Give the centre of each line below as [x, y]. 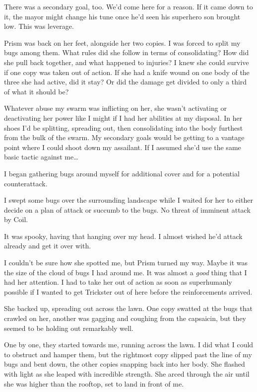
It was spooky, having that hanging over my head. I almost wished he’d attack [123, 236]
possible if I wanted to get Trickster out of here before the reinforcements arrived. [128, 291]
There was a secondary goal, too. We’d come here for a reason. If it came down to [128, 6]
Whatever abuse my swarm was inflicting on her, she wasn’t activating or [115, 108]
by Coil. [16, 219]
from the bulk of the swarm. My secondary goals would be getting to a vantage [124, 137]
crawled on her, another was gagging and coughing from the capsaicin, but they [125, 318]
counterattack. [26, 183]
